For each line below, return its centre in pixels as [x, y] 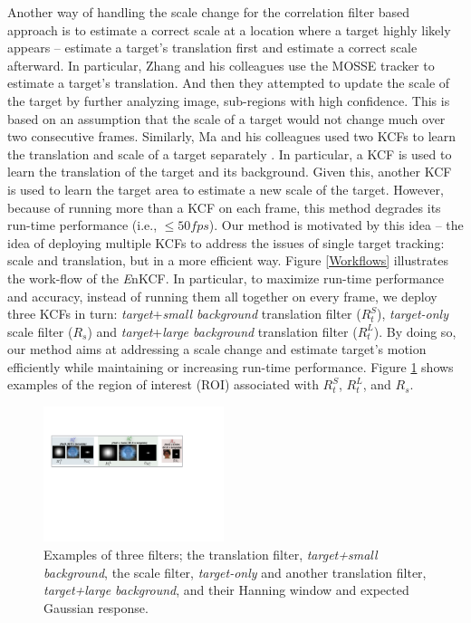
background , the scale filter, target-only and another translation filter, [235, 572]
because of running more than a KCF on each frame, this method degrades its [224, 207]
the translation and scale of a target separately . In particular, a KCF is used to [230, 153]
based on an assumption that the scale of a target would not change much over [226, 118]
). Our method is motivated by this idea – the [336, 225]
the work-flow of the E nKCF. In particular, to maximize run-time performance [226, 278]
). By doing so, [415, 331]
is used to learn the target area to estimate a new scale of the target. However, [226, 189]
